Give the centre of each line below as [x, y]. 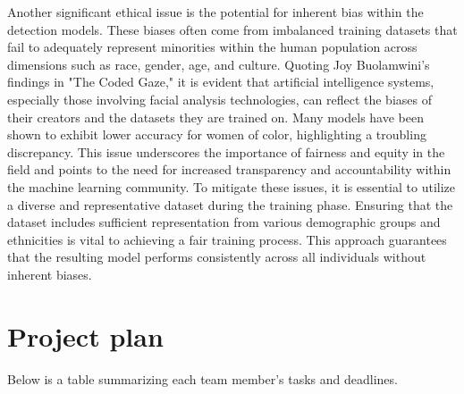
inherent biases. [50, 274]
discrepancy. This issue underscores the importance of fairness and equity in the [226, 151]
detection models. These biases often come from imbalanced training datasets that [232, 29]
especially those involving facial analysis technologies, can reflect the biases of [219, 99]
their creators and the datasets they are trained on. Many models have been [215, 117]
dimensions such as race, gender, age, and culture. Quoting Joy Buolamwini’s [219, 64]
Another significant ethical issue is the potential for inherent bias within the [215, 12]
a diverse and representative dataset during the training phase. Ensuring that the [230, 204]
